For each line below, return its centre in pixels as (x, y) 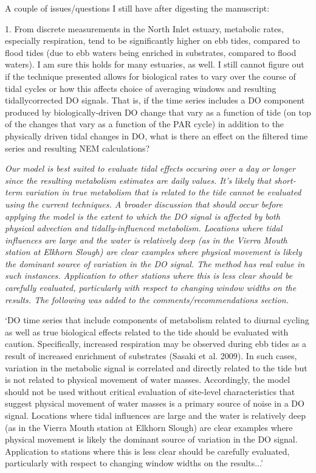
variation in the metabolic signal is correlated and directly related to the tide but (156, 367)
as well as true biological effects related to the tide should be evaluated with (147, 331)
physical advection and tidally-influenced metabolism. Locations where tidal (144, 228)
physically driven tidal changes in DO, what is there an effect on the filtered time (156, 135)
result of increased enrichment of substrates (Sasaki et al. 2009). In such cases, (151, 356)
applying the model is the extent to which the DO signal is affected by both (143, 216)
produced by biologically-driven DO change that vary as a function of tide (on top (158, 112)
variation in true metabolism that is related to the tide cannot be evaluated (163, 192)
